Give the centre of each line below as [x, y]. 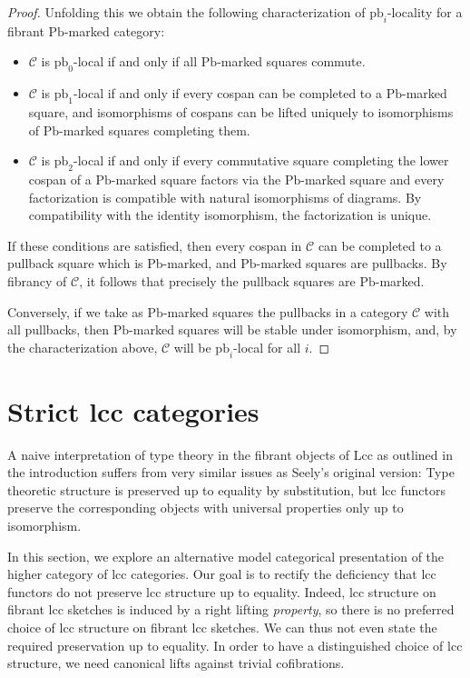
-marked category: [114, 30]
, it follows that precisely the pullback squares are [217, 280]
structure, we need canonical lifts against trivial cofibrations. [176, 663]
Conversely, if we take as [75, 311]
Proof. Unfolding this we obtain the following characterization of [186, 12]
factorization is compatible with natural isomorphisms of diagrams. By [225, 197]
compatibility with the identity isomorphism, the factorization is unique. [230, 215]
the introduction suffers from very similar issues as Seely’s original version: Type [231, 472]
